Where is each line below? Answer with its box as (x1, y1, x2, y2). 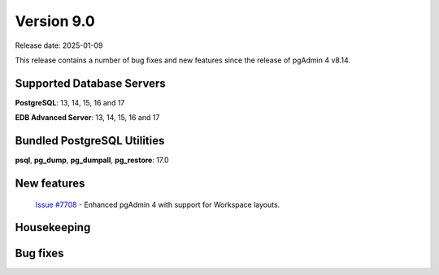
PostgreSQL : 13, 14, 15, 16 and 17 (15, 97, 125, 107)
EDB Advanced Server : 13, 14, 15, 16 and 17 (15, 113, 160, 122)
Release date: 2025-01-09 (15, 41, 103, 50)
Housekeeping (15, 221, 91, 234)
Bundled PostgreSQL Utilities (15, 134, 165, 148)
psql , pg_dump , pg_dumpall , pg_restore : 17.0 (15, 155, 170, 165)
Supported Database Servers (15, 76, 166, 90)
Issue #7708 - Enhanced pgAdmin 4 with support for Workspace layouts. (35, 200, 280, 209)
